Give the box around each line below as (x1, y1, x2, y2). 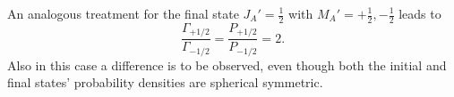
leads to (398, 4, 441, 22)
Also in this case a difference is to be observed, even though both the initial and (7, 55, 447, 74)
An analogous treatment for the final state (7, 4, 239, 22)
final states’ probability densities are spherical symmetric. (7, 73, 323, 92)
